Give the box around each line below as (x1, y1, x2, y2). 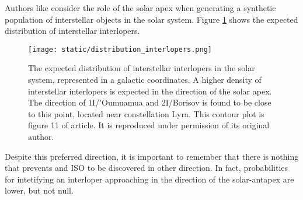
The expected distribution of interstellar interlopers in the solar (28, 62, 255, 74)
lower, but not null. (5, 184, 74, 197)
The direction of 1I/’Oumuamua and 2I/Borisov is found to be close (28, 96, 271, 108)
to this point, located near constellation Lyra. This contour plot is (28, 107, 264, 120)
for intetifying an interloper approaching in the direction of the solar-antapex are (5, 173, 294, 185)
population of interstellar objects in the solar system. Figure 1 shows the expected (5, 13, 298, 25)
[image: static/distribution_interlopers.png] (28, 45, 212, 54)
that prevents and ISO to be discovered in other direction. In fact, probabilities (5, 162, 288, 174)
